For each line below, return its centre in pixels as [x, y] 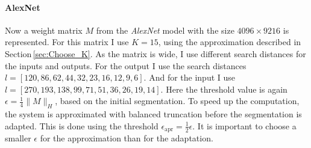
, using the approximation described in [230, 42]
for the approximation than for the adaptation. [127, 138]
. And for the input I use [190, 77]
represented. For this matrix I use [67, 42]
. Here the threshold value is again [224, 89]
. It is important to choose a [244, 125]
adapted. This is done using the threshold [82, 125]
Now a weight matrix [44, 30]
